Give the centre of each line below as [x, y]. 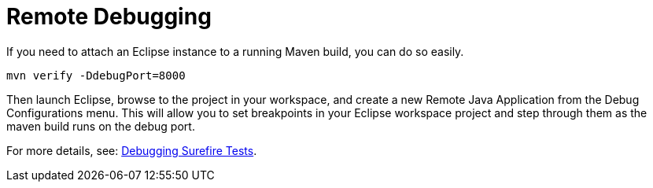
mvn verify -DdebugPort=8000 [96, 75]
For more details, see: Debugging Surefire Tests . [132, 150]
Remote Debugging [109, 17]
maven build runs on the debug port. [101, 126]
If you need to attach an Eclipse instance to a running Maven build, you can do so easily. [235, 51]
